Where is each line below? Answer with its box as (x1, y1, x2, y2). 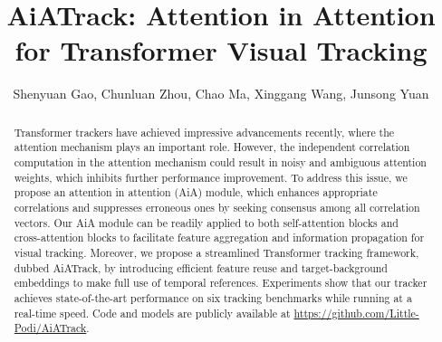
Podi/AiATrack (14, 320, 87, 336)
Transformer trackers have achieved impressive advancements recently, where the (14, 124, 395, 139)
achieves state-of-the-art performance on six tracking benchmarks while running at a (14, 290, 412, 305)
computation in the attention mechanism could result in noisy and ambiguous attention (14, 155, 427, 170)
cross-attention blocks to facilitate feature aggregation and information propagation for (14, 230, 425, 245)
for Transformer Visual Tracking (14, 32, 428, 69)
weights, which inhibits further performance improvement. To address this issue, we (14, 169, 408, 185)
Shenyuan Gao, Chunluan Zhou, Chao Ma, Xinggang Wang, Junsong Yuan (13, 84, 429, 103)
